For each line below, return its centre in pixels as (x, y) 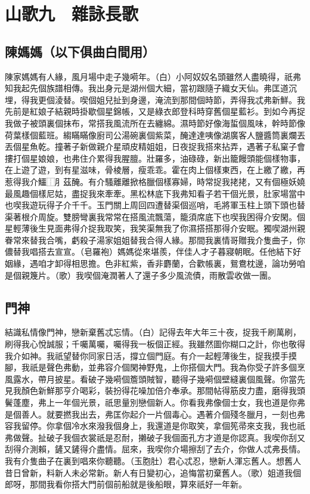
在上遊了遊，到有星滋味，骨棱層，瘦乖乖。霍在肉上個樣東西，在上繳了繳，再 (155, 170)
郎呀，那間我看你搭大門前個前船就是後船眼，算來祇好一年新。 (126, 484)
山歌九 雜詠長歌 (72, 13)
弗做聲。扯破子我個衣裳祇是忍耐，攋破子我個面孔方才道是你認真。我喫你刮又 (155, 437)
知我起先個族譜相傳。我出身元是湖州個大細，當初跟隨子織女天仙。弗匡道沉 (151, 88)
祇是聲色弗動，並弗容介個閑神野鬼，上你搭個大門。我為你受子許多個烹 (167, 367)
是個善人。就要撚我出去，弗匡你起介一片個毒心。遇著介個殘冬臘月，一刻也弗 (155, 414)
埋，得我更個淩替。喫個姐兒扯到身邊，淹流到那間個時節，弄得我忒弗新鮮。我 (155, 99)
